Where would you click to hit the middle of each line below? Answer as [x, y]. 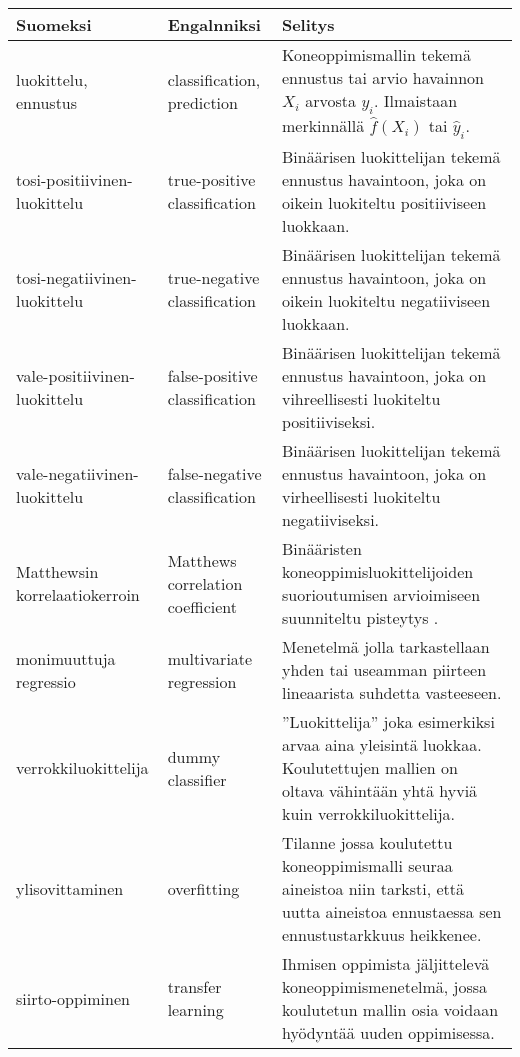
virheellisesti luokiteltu [361, 497]
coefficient [202, 606]
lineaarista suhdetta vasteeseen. [391, 693]
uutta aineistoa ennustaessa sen [391, 912]
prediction [202, 103]
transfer [194, 987]
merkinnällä [323, 126]
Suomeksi [54, 24]
